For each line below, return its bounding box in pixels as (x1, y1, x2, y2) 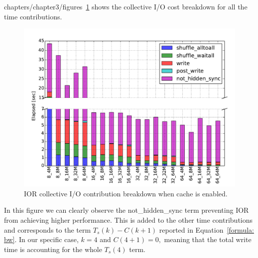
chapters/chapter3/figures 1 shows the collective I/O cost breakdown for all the (4, 1, 248, 11)
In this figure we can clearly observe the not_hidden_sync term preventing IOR (4, 205, 249, 215)
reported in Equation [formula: (159, 224, 254, 235)
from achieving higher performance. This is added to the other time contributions (4, 214, 253, 225)
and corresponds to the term (4, 224, 91, 235)
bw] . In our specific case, (4, 234, 79, 245)
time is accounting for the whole (4, 244, 102, 254)
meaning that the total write (164, 234, 252, 245)
